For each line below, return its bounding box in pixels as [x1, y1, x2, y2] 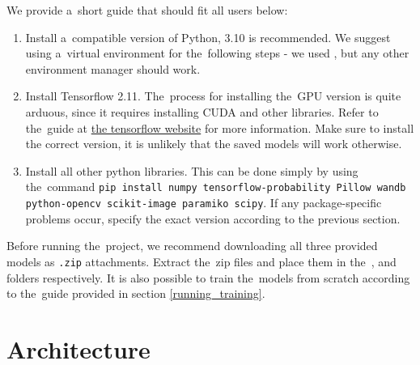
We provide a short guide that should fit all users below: [6, 2, 288, 18]
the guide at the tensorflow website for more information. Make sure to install [25, 119, 414, 136]
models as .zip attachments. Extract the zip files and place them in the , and [6, 253, 397, 270]
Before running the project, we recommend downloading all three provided [6, 237, 378, 254]
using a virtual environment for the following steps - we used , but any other [25, 45, 409, 62]
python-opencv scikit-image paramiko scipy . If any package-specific [25, 194, 382, 210]
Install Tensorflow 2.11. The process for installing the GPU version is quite [25, 87, 401, 104]
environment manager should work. [25, 60, 201, 77]
